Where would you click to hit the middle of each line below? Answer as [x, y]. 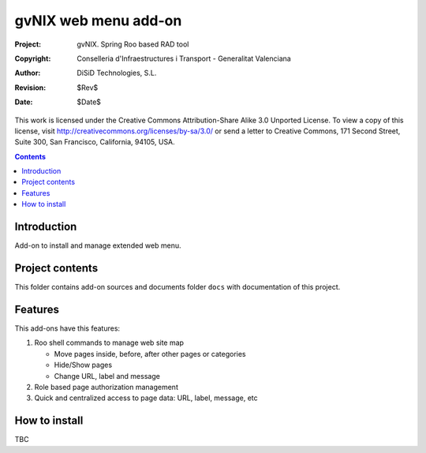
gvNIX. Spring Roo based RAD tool [133, 44]
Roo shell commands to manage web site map [109, 343]
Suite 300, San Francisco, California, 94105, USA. [95, 142]
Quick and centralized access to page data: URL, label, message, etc [146, 398]
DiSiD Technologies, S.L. [117, 73]
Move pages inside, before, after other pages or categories [150, 354]
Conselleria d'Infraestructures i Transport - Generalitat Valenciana [184, 58]
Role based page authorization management [106, 387]
